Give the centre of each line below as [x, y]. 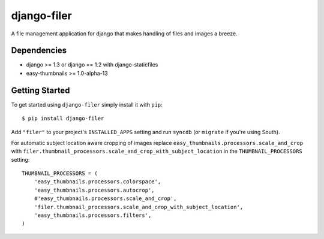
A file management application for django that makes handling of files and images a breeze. [124, 34]
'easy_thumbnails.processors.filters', [93, 215]
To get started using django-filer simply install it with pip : [87, 104]
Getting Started [40, 90]
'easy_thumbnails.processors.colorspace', [97, 182]
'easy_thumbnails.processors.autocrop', [94, 190]
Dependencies [39, 51]
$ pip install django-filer [63, 119]
